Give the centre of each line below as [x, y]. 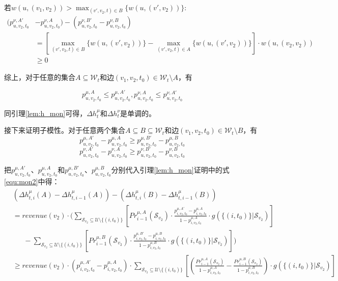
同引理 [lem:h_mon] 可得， [46, 113]
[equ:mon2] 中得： [32, 181]
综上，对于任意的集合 [40, 77]
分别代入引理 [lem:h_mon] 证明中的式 [170, 169]
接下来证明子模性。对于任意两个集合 [65, 130]
